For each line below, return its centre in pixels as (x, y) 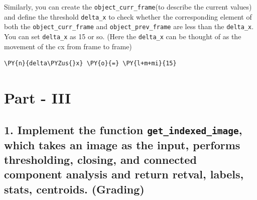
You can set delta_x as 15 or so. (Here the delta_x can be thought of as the (123, 36)
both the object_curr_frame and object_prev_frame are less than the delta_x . (129, 26)
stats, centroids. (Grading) (74, 189)
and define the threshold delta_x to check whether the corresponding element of (128, 16)
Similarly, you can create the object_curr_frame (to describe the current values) (128, 7)
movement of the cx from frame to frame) (68, 46)
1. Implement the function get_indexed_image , (123, 129)
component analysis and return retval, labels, (124, 174)
